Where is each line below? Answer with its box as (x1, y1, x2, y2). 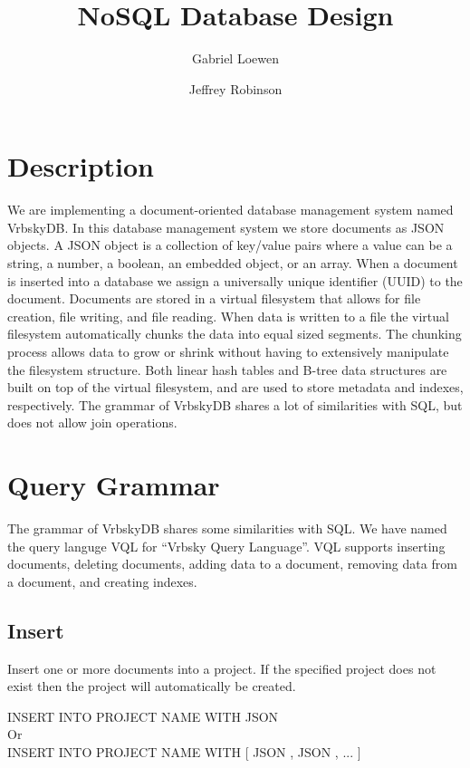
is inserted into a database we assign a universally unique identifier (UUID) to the (7, 271, 463, 290)
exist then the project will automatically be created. (7, 677, 296, 696)
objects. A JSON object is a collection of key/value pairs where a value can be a (7, 235, 453, 254)
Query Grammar (7, 466, 220, 504)
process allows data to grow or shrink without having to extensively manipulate (7, 342, 449, 360)
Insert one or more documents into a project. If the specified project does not (7, 658, 436, 677)
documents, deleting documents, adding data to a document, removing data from (7, 554, 457, 573)
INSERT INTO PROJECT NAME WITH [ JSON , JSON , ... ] (7, 743, 361, 762)
